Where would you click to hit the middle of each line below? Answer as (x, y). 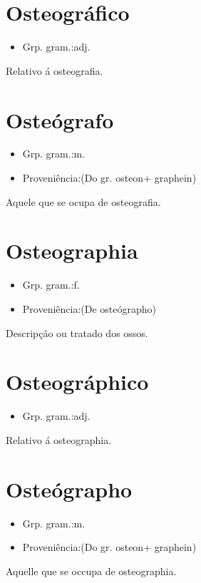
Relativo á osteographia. (59, 439)
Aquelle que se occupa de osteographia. (91, 571)
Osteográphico (77, 382)
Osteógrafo (60, 119)
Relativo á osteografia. (55, 70)
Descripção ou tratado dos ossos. (77, 332)
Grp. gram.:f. (51, 285)
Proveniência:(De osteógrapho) (89, 308)
